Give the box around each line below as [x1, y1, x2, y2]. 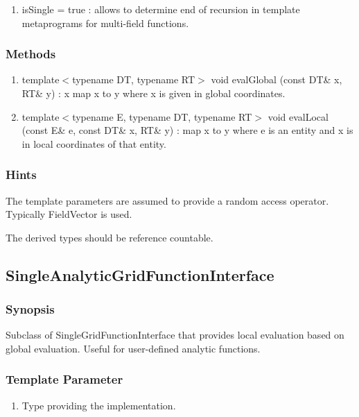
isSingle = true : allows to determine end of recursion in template [21, 2, 300, 16]
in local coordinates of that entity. [21, 136, 166, 151]
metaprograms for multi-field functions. [21, 15, 189, 30]
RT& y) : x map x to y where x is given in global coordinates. [21, 86, 286, 100]
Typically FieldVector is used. [6, 207, 132, 221]
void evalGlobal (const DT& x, [211, 72, 342, 87]
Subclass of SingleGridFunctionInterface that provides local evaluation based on [6, 327, 344, 342]
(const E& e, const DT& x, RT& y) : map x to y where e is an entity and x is [21, 123, 353, 137]
